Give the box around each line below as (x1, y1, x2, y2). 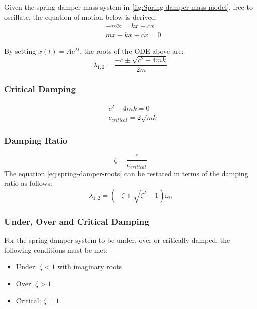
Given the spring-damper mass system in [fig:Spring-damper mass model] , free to (4, 2, 253, 12)
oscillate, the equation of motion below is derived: (4, 11, 157, 22)
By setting (4, 45, 36, 56)
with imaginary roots (57, 261, 122, 272)
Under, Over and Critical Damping (4, 215, 149, 227)
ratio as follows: (4, 178, 52, 188)
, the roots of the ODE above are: (80, 45, 184, 56)
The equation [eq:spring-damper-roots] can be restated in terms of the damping (4, 168, 248, 178)
